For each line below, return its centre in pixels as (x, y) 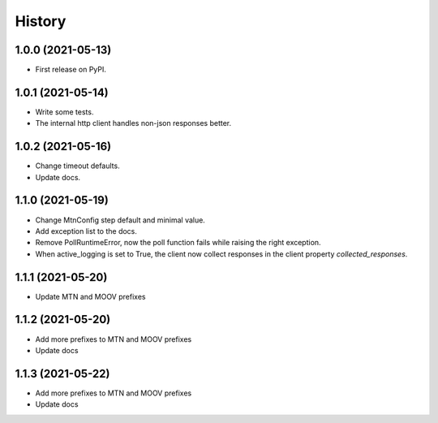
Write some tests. (64, 112)
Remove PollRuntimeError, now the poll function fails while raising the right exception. (178, 243)
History (41, 21)
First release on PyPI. (71, 70)
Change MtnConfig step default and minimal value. (120, 220)
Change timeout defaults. (78, 166)
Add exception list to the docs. (86, 231)
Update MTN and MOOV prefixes (90, 296)
